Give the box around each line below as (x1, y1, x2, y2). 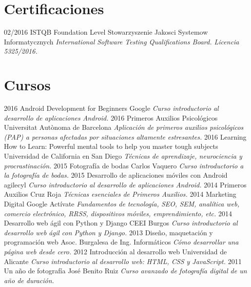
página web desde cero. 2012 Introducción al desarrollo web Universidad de (4, 246, 227, 256)
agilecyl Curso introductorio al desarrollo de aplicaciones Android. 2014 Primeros (4, 179, 247, 189)
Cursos (4, 75, 51, 95)
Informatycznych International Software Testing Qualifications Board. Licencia (4, 36, 239, 46)
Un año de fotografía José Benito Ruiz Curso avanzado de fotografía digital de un (4, 266, 247, 276)
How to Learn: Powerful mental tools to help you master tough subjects (4, 141, 218, 151)
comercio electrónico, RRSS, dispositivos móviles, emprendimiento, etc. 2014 (4, 208, 232, 218)
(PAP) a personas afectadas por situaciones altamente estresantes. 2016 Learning (4, 131, 247, 142)
